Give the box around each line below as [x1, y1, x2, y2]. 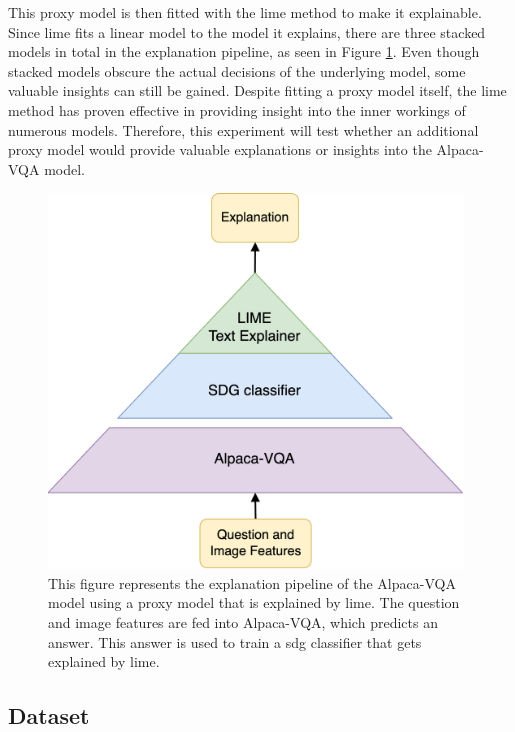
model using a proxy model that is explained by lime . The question [48, 592, 460, 613]
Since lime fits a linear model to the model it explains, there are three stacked [8, 21, 486, 42]
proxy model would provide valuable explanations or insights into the [8, 139, 432, 160]
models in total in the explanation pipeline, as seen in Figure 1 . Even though [8, 41, 480, 62]
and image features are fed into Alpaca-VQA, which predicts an [48, 612, 438, 633]
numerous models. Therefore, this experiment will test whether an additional [8, 119, 479, 140]
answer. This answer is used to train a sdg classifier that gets [48, 631, 422, 652]
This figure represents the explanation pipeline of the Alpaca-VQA [48, 572, 456, 593]
